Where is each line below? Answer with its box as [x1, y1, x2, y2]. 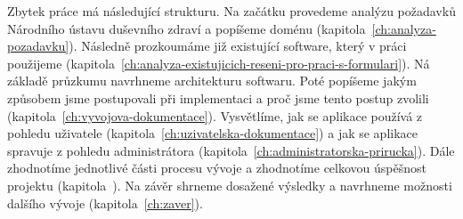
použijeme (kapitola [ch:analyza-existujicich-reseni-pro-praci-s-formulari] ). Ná [7, 53, 430, 72]
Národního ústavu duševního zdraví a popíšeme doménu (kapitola [7, 19, 366, 37]
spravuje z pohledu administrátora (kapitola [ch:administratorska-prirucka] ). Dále [7, 141, 455, 159]
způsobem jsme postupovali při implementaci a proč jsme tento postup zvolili [7, 88, 429, 107]
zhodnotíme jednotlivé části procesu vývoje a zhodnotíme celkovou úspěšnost [7, 158, 426, 177]
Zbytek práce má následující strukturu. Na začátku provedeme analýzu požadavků [7, 2, 456, 20]
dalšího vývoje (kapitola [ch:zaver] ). [7, 193, 203, 212]
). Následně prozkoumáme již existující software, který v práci [69, 36, 407, 55]
